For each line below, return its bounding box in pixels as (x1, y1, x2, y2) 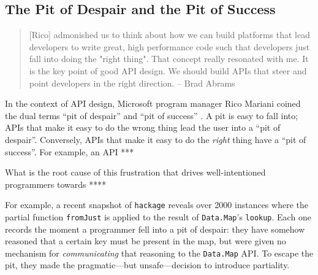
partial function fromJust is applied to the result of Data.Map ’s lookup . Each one (5, 210, 311, 223)
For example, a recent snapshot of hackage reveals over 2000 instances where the (5, 198, 308, 211)
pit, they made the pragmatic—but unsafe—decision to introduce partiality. (5, 258, 290, 271)
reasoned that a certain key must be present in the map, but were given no (5, 234, 286, 247)
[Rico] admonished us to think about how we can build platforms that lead (29, 28, 311, 41)
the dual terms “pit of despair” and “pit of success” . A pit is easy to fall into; (5, 109, 298, 122)
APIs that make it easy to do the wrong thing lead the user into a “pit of (5, 121, 281, 134)
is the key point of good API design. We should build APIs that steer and (29, 64, 307, 77)
